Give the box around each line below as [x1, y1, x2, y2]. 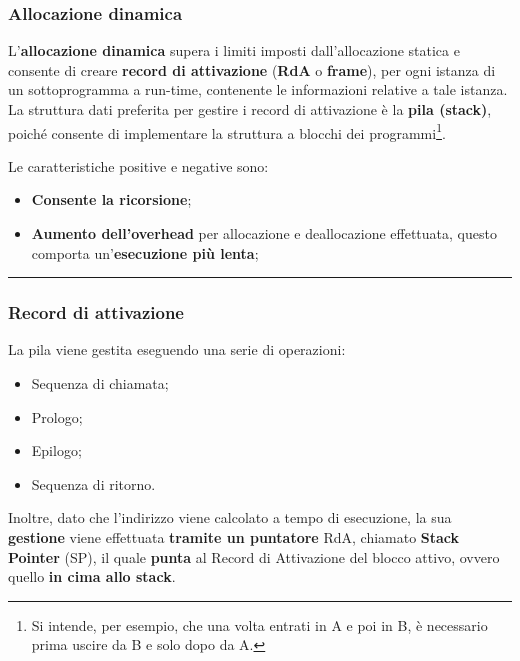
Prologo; [31, 406, 83, 427]
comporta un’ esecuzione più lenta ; [31, 242, 259, 263]
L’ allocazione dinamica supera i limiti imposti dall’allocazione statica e [8, 40, 460, 61]
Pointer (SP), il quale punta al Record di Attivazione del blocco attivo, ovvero [8, 546, 500, 567]
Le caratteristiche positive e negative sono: [8, 155, 269, 176]
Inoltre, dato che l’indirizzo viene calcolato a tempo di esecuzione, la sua [8, 507, 452, 528]
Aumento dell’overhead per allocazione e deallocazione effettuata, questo [31, 223, 497, 244]
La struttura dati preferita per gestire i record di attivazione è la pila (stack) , [8, 99, 492, 119]
